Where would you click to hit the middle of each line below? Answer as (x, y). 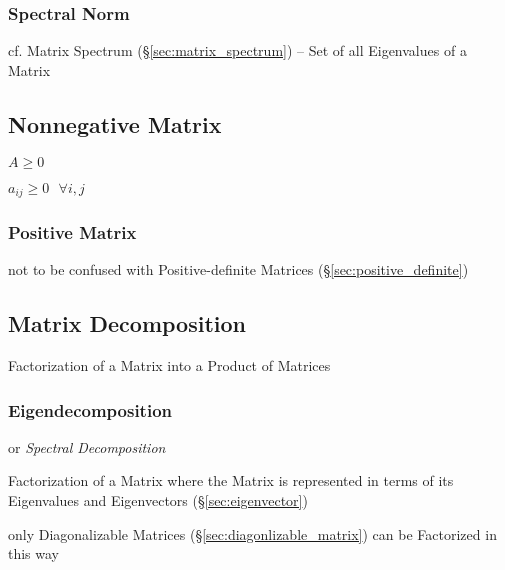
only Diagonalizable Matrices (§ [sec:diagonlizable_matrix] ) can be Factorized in (252, 533)
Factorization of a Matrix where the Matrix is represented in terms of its (231, 480)
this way (34, 553)
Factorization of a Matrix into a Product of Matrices (169, 365)
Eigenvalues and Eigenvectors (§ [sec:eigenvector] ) (158, 500)
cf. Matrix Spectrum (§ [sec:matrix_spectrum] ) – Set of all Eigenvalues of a (237, 50)
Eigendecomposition (90, 409)
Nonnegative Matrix (115, 123)
